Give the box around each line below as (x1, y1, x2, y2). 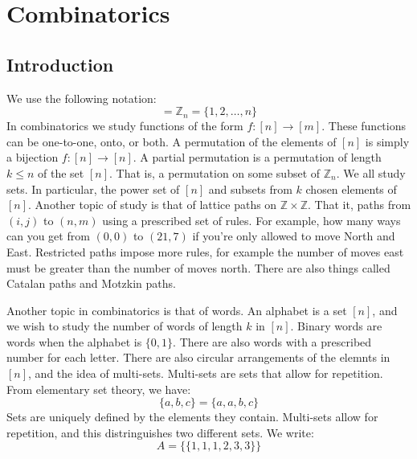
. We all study (336, 164, 406, 181)
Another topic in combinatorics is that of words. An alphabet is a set (6, 301, 347, 318)
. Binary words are (290, 318, 382, 334)
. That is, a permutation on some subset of (108, 164, 321, 181)
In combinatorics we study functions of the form (6, 117, 243, 134)
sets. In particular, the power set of (6, 180, 180, 197)
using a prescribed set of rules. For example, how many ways (102, 211, 401, 228)
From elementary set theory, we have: (6, 380, 191, 397)
